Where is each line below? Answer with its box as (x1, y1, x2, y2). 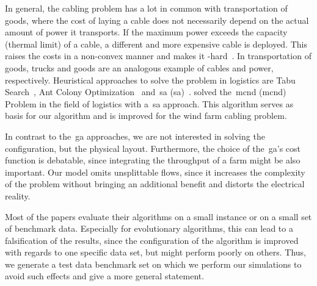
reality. (5, 189, 31, 202)
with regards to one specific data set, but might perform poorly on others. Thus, (5, 246, 306, 259)
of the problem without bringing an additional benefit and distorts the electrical (5, 177, 305, 190)
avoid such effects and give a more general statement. (5, 270, 205, 282)
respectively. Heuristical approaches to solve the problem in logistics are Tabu (5, 73, 296, 86)
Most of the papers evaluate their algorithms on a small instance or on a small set (5, 210, 312, 223)
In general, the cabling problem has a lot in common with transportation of (5, 2, 288, 14)
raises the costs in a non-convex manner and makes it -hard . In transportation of (5, 49, 312, 62)
